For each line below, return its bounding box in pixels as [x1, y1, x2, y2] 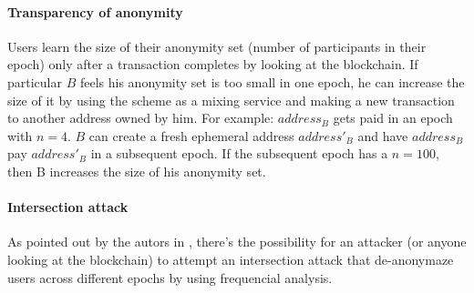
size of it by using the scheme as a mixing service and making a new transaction [7, 90, 455, 109]
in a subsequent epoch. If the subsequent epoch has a [90, 144, 388, 163]
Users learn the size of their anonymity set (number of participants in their [7, 36, 427, 56]
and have [357, 126, 408, 145]
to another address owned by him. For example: [7, 108, 274, 127]
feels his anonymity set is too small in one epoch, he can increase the [79, 72, 465, 91]
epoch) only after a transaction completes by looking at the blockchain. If [7, 55, 418, 74]
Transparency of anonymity [7, 2, 183, 21]
